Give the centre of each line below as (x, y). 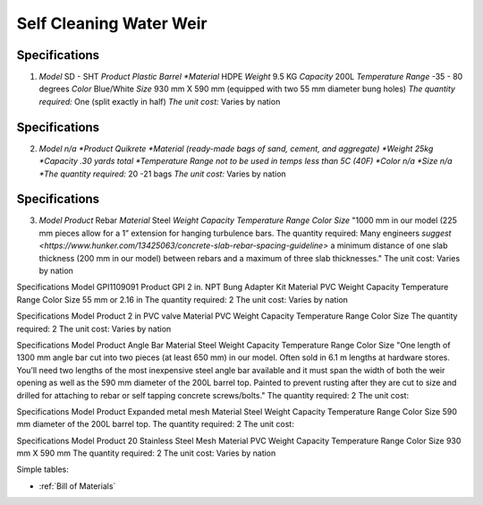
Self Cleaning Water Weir (112, 23)
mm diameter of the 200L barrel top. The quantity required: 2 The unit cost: (155, 424)
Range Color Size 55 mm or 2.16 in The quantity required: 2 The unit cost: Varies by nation (182, 299)
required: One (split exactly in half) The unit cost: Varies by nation (160, 101)
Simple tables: (42, 469)
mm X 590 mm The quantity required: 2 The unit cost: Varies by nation (146, 453)
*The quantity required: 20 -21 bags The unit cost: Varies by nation (162, 174)
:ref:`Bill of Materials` (77, 486)
